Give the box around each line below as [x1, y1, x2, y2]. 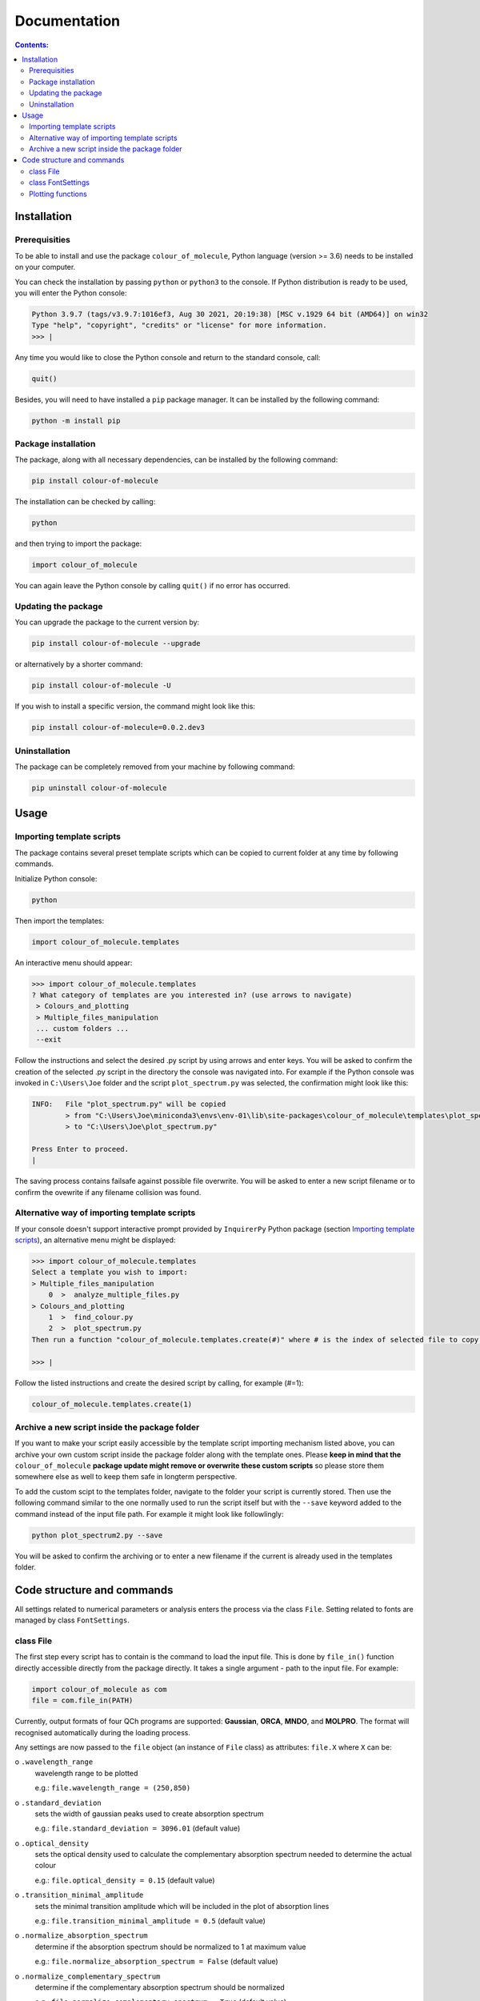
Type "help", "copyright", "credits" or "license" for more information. [31, 321, 327, 330]
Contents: [14, 40, 50, 50]
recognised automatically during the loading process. [14, 1727, 191, 1737]
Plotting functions [29, 189, 87, 198]
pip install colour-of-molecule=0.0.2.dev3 [31, 723, 206, 732]
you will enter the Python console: [14, 288, 127, 298]
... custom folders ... [36, 1025, 130, 1033]
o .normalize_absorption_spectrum [14, 1931, 148, 1940]
